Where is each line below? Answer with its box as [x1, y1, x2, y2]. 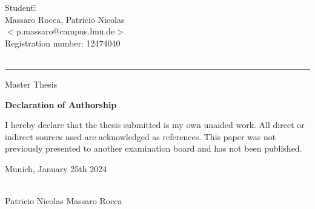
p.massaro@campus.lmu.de [16, 25, 115, 37]
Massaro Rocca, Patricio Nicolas [5, 13, 125, 25]
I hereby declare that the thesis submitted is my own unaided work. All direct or [5, 118, 305, 131]
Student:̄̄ [5, 1, 36, 13]
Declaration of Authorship [5, 98, 117, 111]
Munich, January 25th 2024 [5, 162, 107, 175]
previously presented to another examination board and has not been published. [5, 142, 302, 155]
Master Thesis [5, 77, 58, 90]
